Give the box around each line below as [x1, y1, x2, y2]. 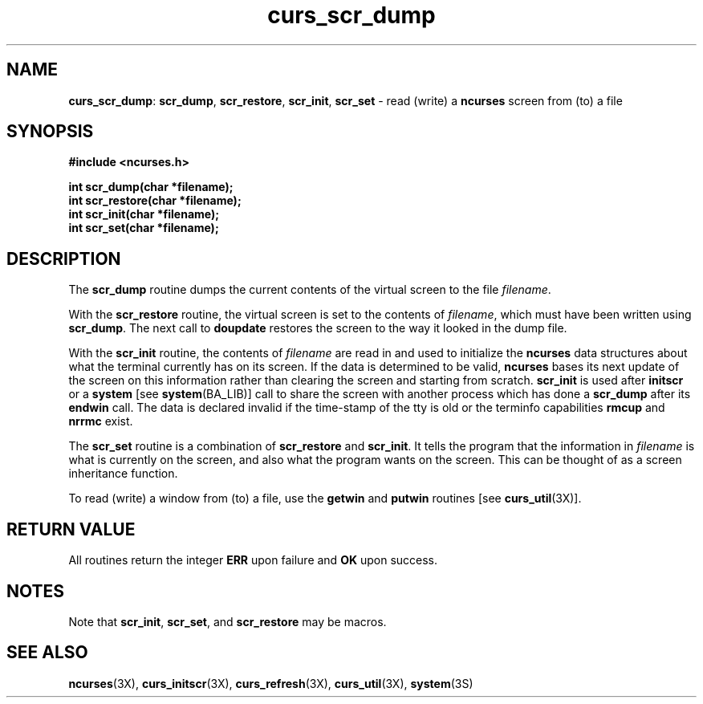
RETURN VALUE [6, 519, 136, 539]
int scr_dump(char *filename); [68, 180, 234, 194]
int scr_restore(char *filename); [68, 193, 242, 208]
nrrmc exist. [68, 414, 133, 429]
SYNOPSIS [6, 121, 94, 142]
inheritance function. [68, 466, 178, 481]
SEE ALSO [6, 642, 88, 663]
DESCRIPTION [6, 248, 121, 269]
